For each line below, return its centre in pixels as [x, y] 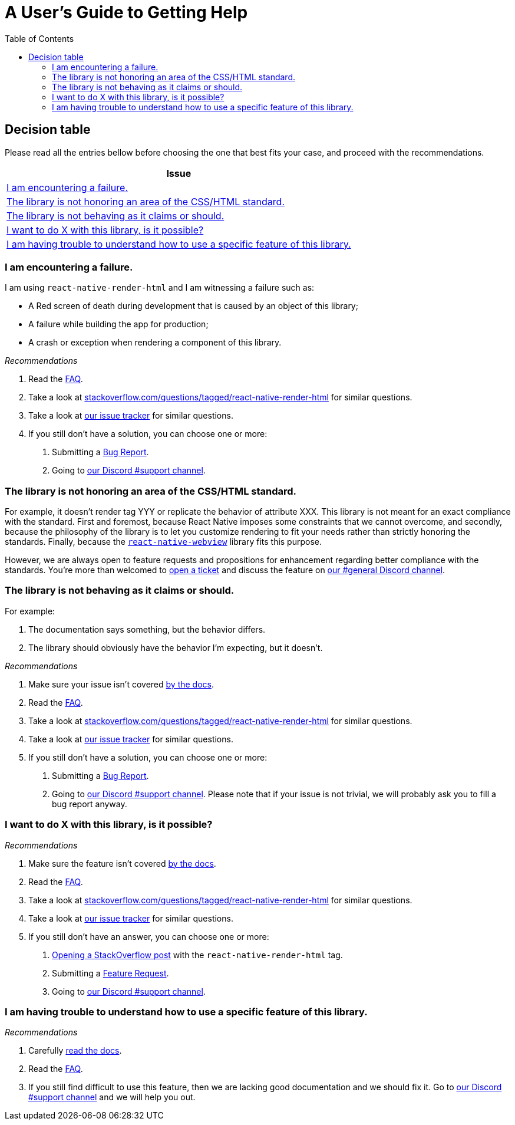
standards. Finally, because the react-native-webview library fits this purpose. [164, 542]
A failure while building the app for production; [118, 324]
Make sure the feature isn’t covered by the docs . [122, 863]
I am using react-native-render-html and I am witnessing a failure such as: [160, 288]
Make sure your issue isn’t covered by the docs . [121, 684]
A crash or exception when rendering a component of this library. [155, 343]
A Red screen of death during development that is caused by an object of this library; [193, 306]
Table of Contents [39, 38]
